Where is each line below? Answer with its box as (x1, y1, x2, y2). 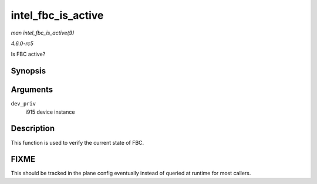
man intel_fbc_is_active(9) (11, 29, 75, 36)
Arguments (11, 85, 53, 95)
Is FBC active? (11, 50, 46, 58)
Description (11, 124, 55, 134)
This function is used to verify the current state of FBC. (11, 139, 144, 146)
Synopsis (11, 66, 46, 76)
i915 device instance (25, 108, 75, 115)
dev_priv (11, 100, 36, 107)
